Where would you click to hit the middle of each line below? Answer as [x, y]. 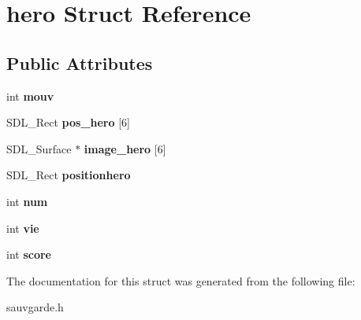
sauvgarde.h [35, 307]
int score [29, 254]
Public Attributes [80, 63]
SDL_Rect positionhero [69, 175]
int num [27, 201]
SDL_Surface [39, 148]
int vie [23, 228]
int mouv [30, 96]
